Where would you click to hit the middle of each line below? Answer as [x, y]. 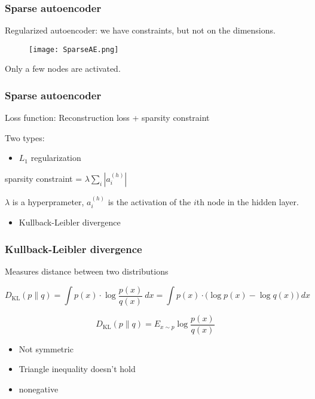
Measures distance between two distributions [87, 271]
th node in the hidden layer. [247, 201]
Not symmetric [46, 348]
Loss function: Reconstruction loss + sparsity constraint [107, 118]
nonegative [39, 389]
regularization [56, 158]
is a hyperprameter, [48, 201]
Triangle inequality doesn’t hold [77, 369]
